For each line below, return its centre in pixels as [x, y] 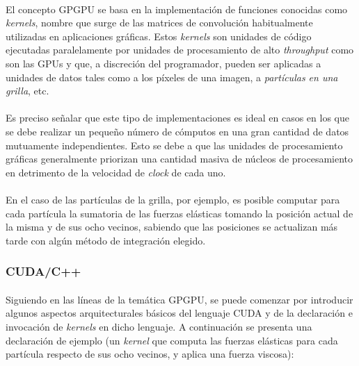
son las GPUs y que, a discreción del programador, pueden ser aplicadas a [163, 63]
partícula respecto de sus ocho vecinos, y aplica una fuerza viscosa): [150, 354]
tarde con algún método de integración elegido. [106, 240]
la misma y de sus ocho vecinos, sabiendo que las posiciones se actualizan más [172, 227]
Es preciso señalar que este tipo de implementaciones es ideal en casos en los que [177, 118]
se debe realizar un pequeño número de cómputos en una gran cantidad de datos [177, 131]
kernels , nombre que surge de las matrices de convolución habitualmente [159, 23]
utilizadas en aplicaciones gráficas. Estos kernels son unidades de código [159, 36]
